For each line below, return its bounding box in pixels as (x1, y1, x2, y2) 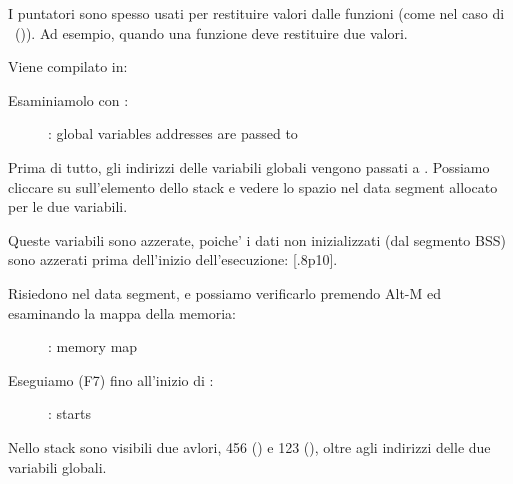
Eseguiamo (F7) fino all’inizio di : (8, 369, 214, 390)
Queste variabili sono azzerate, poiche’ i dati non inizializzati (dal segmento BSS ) (8, 229, 506, 250)
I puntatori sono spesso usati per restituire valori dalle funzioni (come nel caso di (8, 3, 505, 23)
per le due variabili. (8, 196, 128, 217)
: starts (48, 403, 91, 424)
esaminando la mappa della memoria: (8, 302, 237, 323)
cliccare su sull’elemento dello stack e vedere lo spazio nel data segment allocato (8, 176, 498, 197)
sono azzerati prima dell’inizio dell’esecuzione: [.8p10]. (8, 249, 338, 270)
